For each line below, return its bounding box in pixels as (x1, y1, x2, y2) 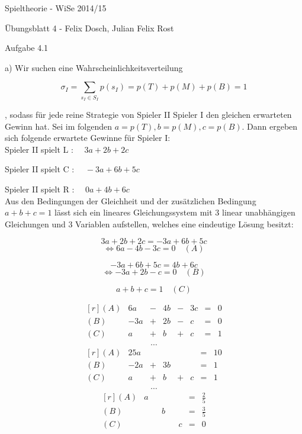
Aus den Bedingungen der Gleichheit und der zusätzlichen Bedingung (5, 194, 256, 207)
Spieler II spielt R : (5, 183, 75, 195)
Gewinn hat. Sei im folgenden (5, 120, 112, 132)
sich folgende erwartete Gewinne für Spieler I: (5, 131, 171, 144)
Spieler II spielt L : (5, 143, 73, 155)
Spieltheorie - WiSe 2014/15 (5, 2, 107, 14)
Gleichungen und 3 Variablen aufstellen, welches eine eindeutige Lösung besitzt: (5, 217, 294, 230)
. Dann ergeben (242, 120, 298, 132)
